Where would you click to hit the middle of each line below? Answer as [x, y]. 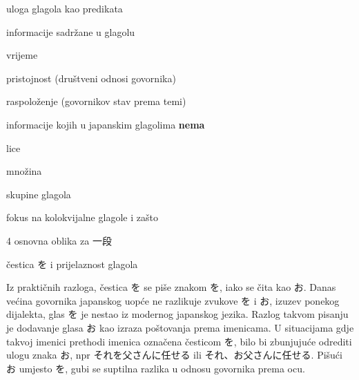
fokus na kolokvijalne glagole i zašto [82, 217]
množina [24, 171]
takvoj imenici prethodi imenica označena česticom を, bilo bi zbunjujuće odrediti [179, 341]
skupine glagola [39, 194]
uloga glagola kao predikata [65, 8]
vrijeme [22, 55]
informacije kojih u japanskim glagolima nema [106, 124]
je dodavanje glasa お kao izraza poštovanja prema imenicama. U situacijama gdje [180, 327]
